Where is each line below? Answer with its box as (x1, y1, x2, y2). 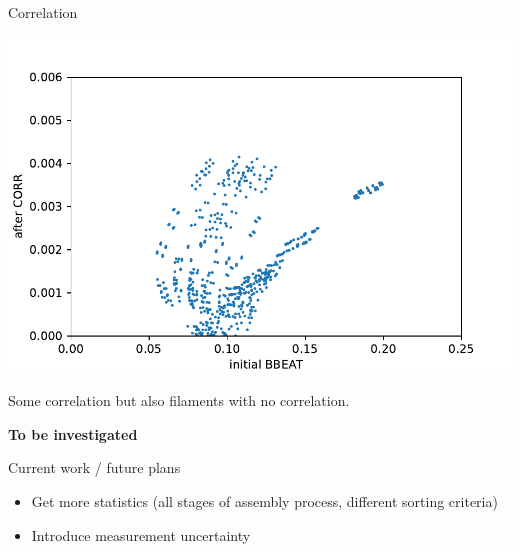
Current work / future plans (8, 457, 181, 478)
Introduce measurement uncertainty (31, 524, 251, 545)
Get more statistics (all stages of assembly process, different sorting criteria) (31, 490, 498, 511)
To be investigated (8, 423, 138, 444)
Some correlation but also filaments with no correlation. (8, 390, 350, 411)
